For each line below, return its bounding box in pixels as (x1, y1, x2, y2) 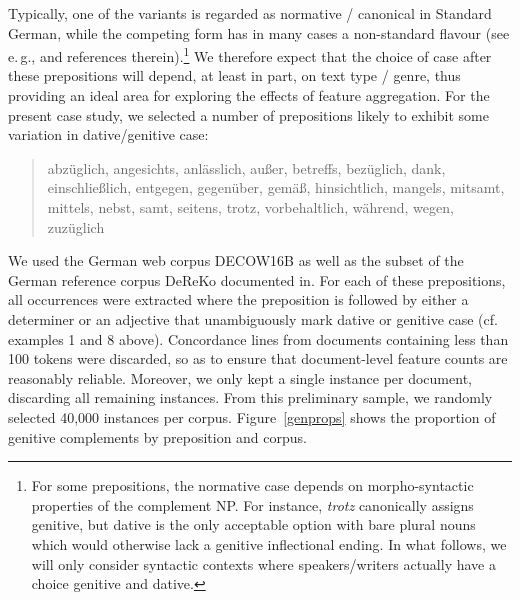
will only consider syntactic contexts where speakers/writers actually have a (31, 553, 496, 574)
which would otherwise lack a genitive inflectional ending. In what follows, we (31, 533, 507, 554)
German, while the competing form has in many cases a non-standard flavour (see (8, 22, 510, 43)
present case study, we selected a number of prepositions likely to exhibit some (8, 104, 489, 125)
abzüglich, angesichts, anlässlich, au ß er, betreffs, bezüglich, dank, (47, 157, 446, 178)
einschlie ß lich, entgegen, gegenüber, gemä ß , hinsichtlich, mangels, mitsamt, (47, 177, 505, 198)
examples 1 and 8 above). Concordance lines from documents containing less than (8, 328, 509, 349)
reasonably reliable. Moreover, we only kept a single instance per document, (8, 367, 472, 388)
